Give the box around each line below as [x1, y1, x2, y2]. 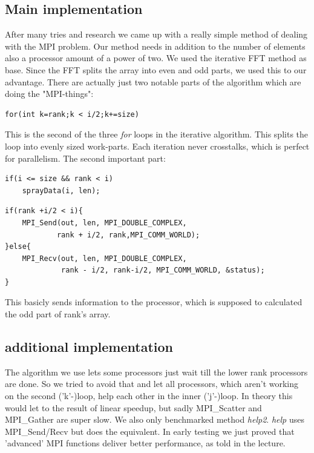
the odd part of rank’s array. [5, 308, 111, 320]
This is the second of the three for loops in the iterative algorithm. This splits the [5, 128, 309, 141]
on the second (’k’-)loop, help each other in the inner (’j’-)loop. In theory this [5, 389, 293, 402]
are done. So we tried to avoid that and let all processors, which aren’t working [5, 377, 299, 390]
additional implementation [5, 337, 173, 356]
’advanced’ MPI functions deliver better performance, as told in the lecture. [5, 437, 286, 449]
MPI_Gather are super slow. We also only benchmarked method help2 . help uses [5, 413, 304, 426]
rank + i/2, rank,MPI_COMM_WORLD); [56, 230, 200, 239]
